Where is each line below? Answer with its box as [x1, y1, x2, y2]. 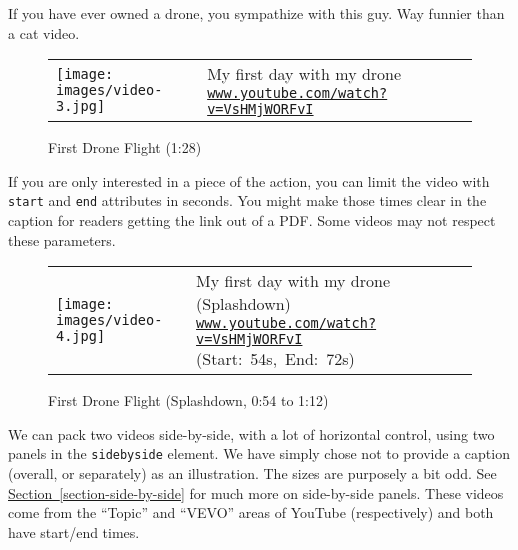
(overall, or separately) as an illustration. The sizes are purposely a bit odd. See [8, 463, 497, 484]
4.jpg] [56, 327, 106, 344]
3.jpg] [56, 97, 106, 114]
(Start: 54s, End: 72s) [196, 347, 355, 371]
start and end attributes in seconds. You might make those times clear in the [8, 190, 487, 211]
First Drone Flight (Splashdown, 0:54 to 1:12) [48, 390, 329, 411]
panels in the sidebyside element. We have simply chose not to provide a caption [8, 443, 510, 464]
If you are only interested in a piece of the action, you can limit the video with [8, 170, 490, 191]
